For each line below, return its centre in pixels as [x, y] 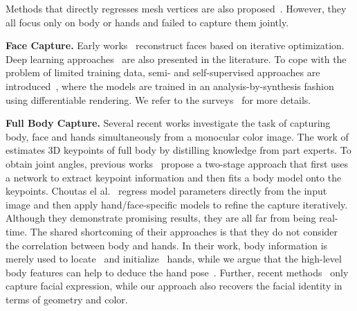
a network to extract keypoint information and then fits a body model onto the [174, 177]
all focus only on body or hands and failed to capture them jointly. [147, 22]
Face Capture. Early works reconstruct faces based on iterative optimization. [175, 45]
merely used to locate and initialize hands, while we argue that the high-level [174, 259]
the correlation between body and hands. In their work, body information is [167, 245]
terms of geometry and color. [67, 299]
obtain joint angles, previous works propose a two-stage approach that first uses [177, 163]
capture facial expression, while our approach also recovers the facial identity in [174, 286]
